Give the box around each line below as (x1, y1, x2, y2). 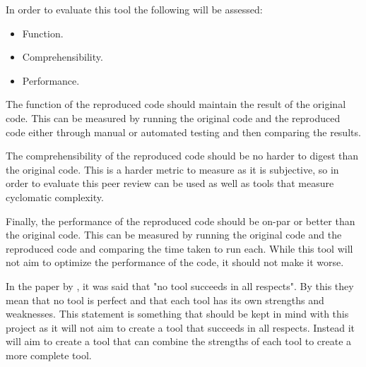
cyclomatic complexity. (6, 189, 104, 204)
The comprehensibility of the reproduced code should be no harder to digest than (6, 148, 359, 163)
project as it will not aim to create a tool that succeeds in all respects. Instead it (6, 320, 355, 335)
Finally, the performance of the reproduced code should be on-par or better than (6, 213, 355, 228)
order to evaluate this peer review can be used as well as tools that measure (6, 176, 334, 191)
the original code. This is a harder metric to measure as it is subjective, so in (6, 162, 339, 176)
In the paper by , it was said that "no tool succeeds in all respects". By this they (6, 278, 354, 293)
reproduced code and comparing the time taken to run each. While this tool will (6, 241, 353, 255)
